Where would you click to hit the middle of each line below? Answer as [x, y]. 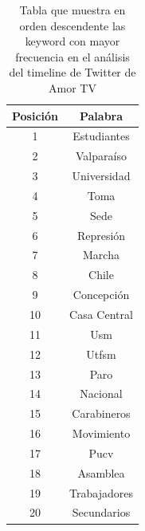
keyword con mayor [72, 41]
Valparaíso [101, 156]
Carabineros [101, 413]
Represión [101, 235]
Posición [35, 115]
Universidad [101, 176]
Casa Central [101, 314]
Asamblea [101, 472]
